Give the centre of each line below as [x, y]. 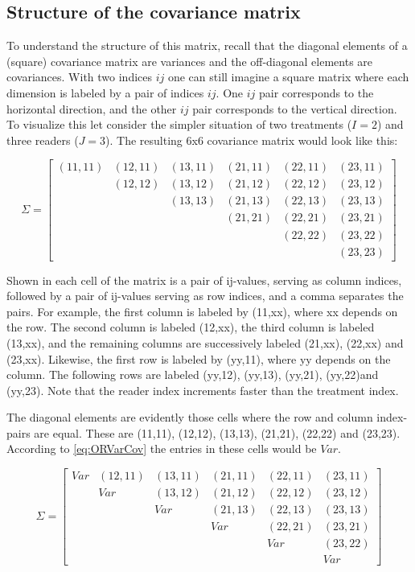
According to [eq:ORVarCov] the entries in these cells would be [162, 449]
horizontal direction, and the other [92, 108]
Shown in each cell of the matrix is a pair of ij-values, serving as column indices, [204, 280]
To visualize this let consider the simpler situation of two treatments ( [179, 124]
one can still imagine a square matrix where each [288, 77]
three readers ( [43, 140]
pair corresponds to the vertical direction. [295, 108]
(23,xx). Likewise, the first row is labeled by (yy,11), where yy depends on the [199, 358]
